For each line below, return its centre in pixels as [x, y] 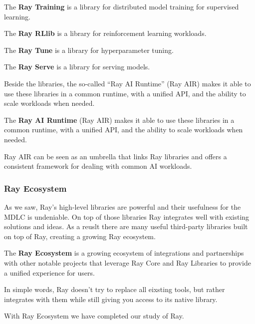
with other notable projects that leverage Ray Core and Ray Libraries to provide [127, 262]
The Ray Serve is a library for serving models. [77, 67]
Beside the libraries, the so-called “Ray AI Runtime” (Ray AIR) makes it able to [127, 83]
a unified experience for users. [49, 272]
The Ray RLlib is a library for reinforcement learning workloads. [105, 33]
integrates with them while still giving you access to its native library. [111, 299]
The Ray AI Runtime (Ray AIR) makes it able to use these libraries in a [119, 120]
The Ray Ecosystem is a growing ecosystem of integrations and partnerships [124, 253]
